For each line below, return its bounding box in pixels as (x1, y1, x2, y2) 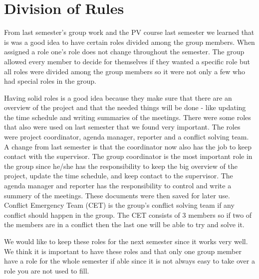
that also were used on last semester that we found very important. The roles (4, 122, 241, 132)
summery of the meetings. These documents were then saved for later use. (4, 190, 230, 200)
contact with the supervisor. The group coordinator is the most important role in (4, 151, 253, 161)
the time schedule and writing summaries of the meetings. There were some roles (4, 112, 251, 122)
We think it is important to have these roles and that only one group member (4, 246, 242, 256)
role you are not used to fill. (4, 265, 89, 276)
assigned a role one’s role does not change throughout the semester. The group (4, 46, 245, 57)
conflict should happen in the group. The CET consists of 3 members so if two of (4, 209, 252, 220)
